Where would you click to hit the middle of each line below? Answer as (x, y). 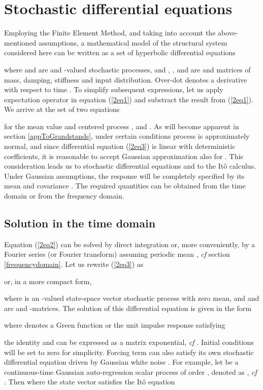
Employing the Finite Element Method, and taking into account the (110, 33)
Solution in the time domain (80, 223)
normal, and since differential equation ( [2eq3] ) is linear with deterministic (120, 146)
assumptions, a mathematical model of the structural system (133, 42)
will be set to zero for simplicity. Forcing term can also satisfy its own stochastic (129, 352)
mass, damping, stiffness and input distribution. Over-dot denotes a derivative (126, 79)
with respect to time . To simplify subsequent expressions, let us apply (114, 89)
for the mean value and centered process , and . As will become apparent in (122, 126)
